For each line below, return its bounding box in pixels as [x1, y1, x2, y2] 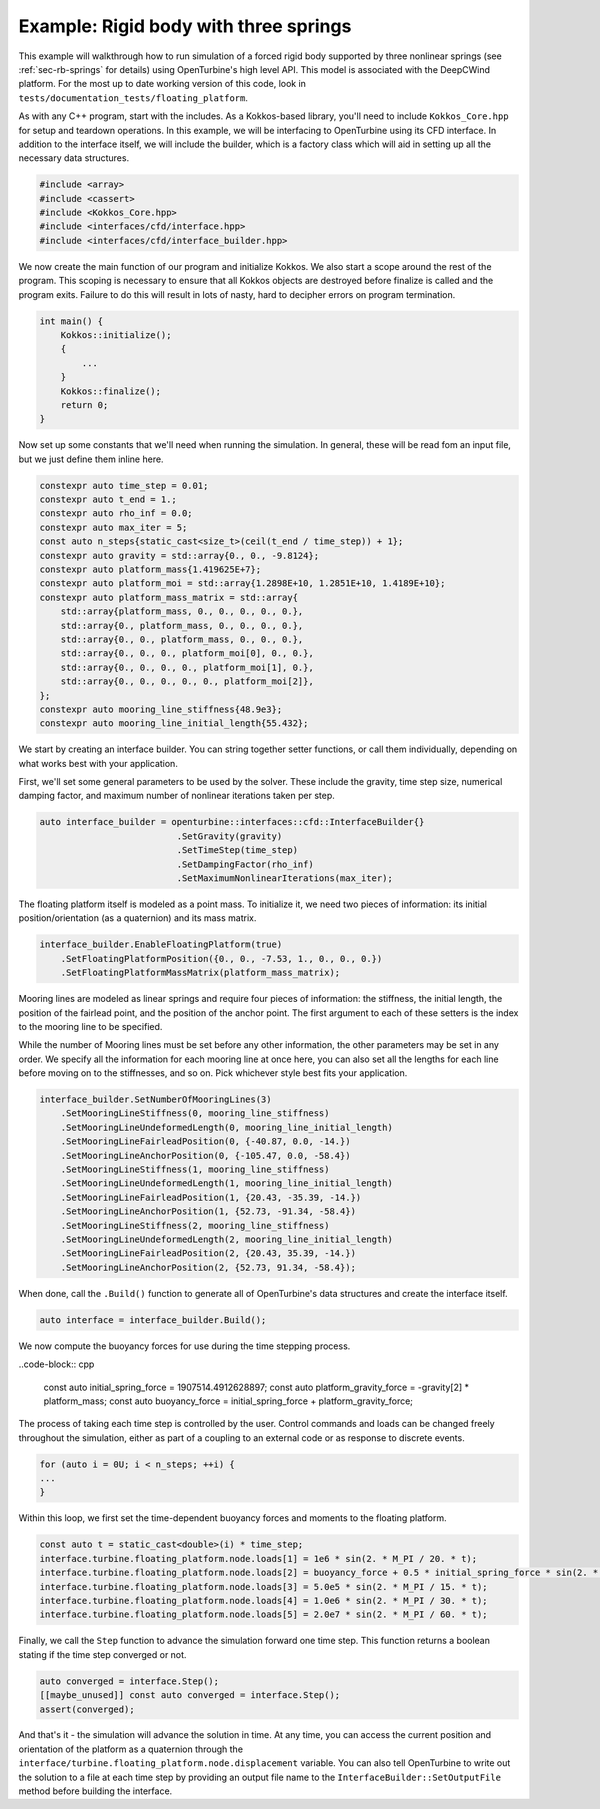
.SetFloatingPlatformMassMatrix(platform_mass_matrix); [60, 967, 341, 979]
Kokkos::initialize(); [60, 329, 172, 340]
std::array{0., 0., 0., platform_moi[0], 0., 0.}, [60, 648, 314, 659]
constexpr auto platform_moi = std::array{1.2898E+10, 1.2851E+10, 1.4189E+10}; [39, 578, 446, 589]
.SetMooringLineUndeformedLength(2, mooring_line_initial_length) [60, 1233, 394, 1245]
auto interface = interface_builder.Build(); [39, 1314, 267, 1325]
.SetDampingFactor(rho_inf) [176, 858, 314, 870]
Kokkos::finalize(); [60, 385, 162, 397]
